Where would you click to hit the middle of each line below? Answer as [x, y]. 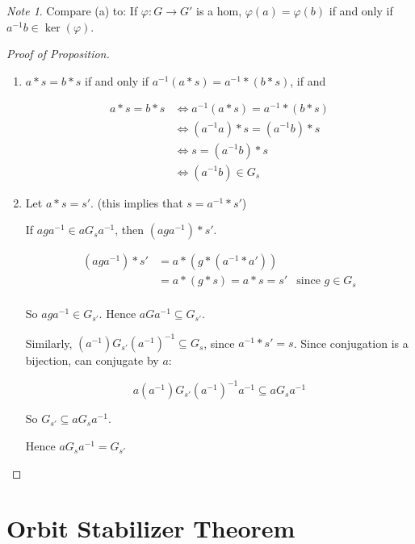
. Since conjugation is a [351, 343]
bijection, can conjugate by [92, 360]
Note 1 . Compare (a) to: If [72, 10]
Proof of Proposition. [58, 54]
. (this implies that [137, 202]
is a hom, [219, 10]
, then [130, 230]
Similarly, [49, 343]
